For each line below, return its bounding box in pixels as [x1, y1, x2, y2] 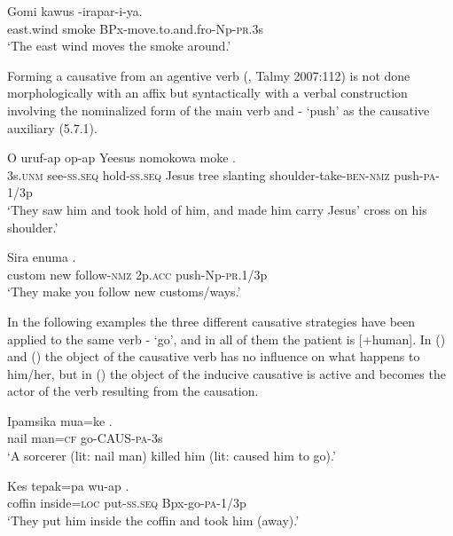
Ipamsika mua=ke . [7, 411, 113, 430]
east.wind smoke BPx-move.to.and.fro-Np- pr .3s [7, 19, 264, 37]
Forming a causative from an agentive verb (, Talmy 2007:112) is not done [7, 66, 410, 84]
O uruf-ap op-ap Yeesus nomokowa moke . [7, 148, 237, 167]
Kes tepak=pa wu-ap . [7, 476, 129, 494]
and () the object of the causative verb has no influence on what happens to [7, 347, 420, 366]
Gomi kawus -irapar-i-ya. [7, 2, 143, 20]
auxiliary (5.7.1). [7, 118, 98, 137]
